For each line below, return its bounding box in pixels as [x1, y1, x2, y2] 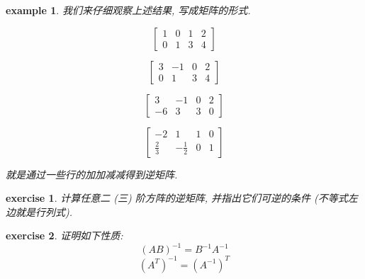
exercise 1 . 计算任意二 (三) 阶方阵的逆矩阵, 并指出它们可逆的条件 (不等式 [6, 190, 348, 205]
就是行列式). [15, 204, 73, 219]
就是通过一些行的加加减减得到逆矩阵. [6, 166, 178, 181]
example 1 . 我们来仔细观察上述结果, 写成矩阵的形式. [6, 3, 251, 17]
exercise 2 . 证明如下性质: [6, 228, 123, 243]
